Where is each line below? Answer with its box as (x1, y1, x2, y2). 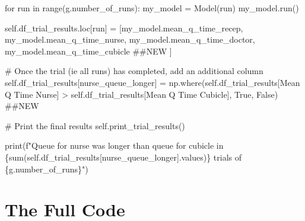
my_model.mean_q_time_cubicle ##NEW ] (5, 44, 172, 57)
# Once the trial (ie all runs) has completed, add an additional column (5, 65, 263, 77)
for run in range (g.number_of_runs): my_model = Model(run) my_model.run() (5, 2, 299, 14)
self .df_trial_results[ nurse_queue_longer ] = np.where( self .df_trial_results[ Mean (5, 76, 300, 88)
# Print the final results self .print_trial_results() (5, 119, 185, 132)
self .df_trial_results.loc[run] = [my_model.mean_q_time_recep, (5, 21, 243, 34)
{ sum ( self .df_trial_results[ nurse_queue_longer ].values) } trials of (5, 150, 242, 163)
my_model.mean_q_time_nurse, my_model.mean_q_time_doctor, (5, 33, 255, 46)
